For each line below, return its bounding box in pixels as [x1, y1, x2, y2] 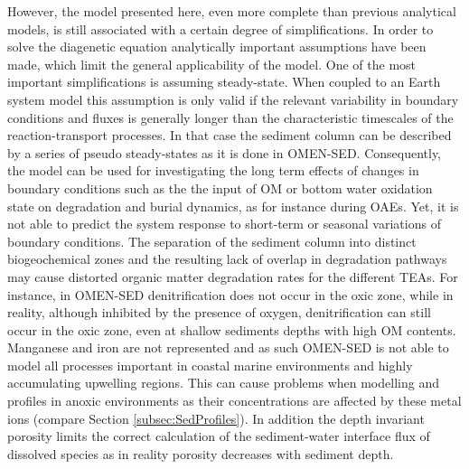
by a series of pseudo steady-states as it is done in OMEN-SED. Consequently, [7, 143, 442, 162]
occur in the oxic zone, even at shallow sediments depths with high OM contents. [7, 320, 456, 339]
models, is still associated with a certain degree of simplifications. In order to [7, 19, 434, 38]
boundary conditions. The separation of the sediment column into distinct [7, 231, 417, 250]
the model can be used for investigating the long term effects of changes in [7, 161, 419, 180]
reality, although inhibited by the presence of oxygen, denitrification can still [7, 303, 431, 322]
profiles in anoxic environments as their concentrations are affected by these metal [7, 391, 462, 410]
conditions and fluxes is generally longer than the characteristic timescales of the [7, 108, 454, 127]
